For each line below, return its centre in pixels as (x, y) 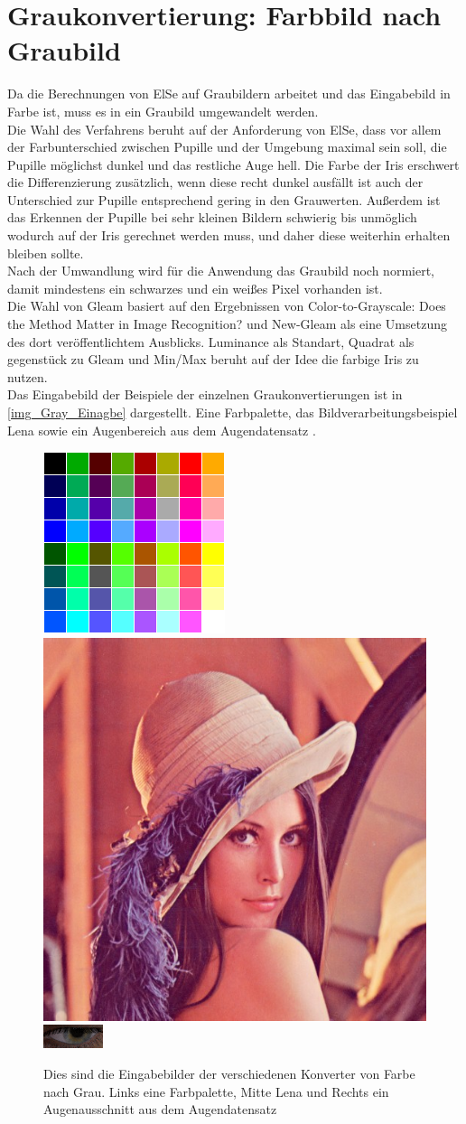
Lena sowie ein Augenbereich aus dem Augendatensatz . (162, 430)
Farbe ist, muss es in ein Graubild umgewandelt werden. (163, 111)
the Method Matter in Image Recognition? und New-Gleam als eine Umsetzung (227, 324)
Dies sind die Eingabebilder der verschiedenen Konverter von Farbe (229, 1073)
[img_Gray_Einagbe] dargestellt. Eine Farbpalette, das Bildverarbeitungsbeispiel (233, 412)
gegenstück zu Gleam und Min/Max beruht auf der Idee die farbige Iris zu (213, 359)
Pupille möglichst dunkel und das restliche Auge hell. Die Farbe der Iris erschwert (233, 164)
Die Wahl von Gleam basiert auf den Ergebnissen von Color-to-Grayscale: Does (227, 306)
